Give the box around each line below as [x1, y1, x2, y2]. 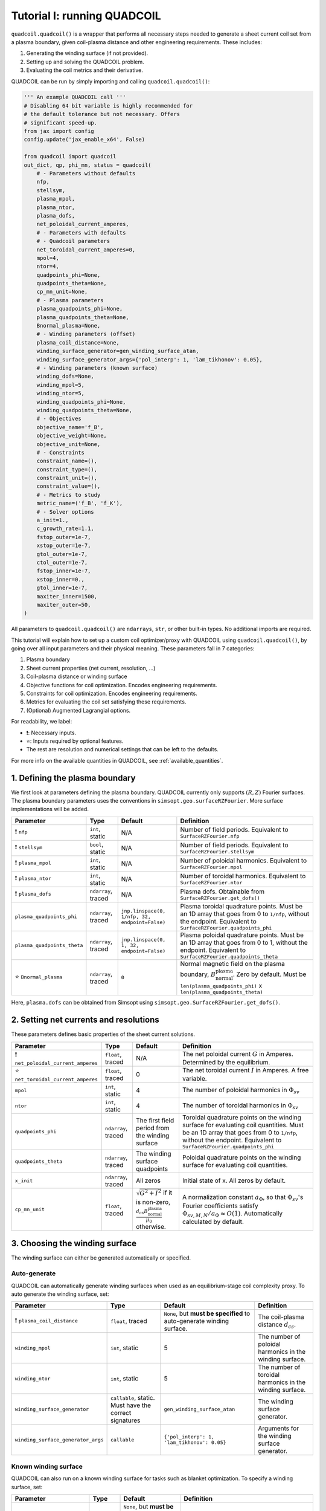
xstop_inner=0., [36, 576, 85, 583]
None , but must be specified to [164, 1309, 251, 1318]
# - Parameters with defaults [36, 229, 126, 236]
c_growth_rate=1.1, [36, 525, 95, 532]
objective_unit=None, [36, 441, 101, 447]
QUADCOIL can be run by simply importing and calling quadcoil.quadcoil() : [11, 77, 210, 85]
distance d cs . [258, 1321, 296, 1330]
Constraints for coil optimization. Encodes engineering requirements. [26, 690, 197, 697]
